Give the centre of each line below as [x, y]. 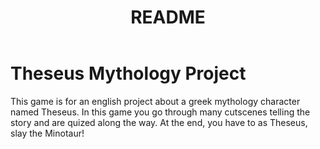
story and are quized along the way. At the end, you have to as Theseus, [159, 122]
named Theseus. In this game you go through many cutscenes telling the [160, 112]
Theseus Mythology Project [128, 73]
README [168, 17]
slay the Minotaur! [47, 133]
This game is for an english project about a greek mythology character [155, 101]
